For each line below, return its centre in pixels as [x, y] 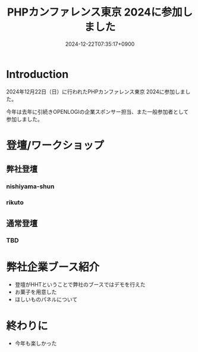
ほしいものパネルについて [46, 300]
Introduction [37, 74]
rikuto [15, 203]
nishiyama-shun [30, 186]
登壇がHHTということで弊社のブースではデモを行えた [80, 285]
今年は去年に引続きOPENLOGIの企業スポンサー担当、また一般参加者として [98, 111]
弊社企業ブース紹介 [53, 267]
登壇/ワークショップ [55, 145]
